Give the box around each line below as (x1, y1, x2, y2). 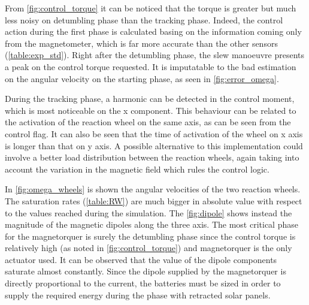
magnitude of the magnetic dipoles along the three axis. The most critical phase (5, 218, 298, 231)
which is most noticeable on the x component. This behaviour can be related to (5, 104, 296, 116)
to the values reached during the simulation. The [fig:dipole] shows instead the (5, 206, 292, 219)
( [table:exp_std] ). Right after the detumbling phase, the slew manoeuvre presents (5, 49, 305, 61)
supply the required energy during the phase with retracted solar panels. (5, 288, 271, 301)
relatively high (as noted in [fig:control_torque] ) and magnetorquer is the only (5, 241, 292, 254)
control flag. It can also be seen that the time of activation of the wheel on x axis (5, 127, 303, 140)
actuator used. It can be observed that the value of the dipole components (5, 253, 277, 265)
